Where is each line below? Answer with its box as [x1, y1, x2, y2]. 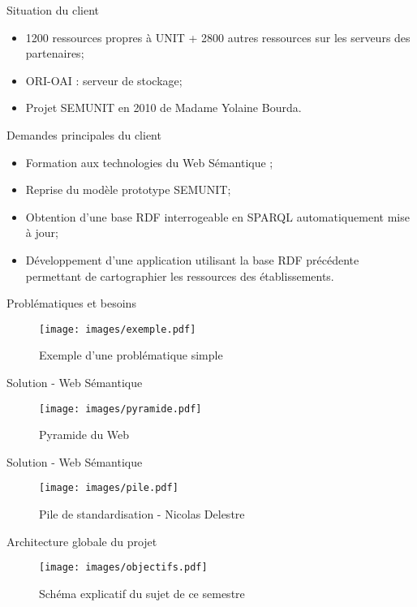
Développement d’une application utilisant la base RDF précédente [25, 251, 359, 268]
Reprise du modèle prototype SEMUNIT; [25, 181, 231, 198]
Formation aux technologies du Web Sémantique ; [25, 153, 273, 170]
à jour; [25, 224, 58, 241]
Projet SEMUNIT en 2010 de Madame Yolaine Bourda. [25, 99, 302, 116]
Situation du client [6, 2, 99, 18]
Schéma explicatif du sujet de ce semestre [39, 584, 245, 601]
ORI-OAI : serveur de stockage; [25, 71, 183, 88]
